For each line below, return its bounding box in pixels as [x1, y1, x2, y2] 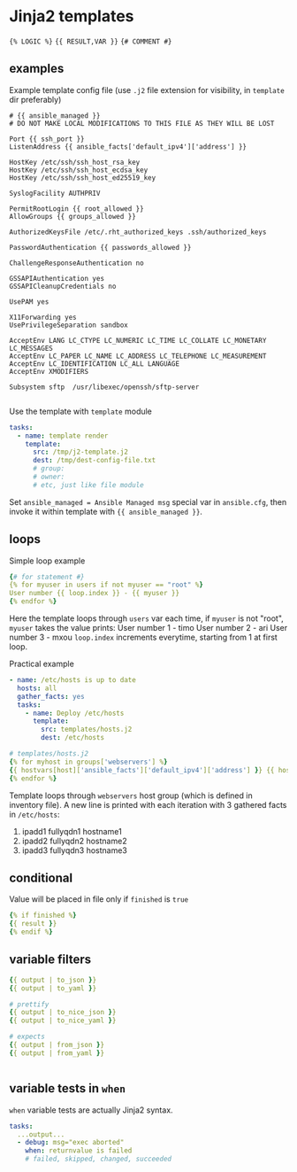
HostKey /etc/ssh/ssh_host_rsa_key [9, 158, 141, 167]
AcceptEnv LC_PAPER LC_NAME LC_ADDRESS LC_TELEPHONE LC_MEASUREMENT [9, 352, 267, 361]
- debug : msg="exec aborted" [17, 1138, 125, 1147]
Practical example [9, 658, 75, 670]
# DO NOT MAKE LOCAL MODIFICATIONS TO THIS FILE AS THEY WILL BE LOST [9, 119, 275, 128]
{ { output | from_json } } [9, 1041, 104, 1050]
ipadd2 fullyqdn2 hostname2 [21, 835, 127, 846]
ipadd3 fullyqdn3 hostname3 [21, 844, 128, 856]
